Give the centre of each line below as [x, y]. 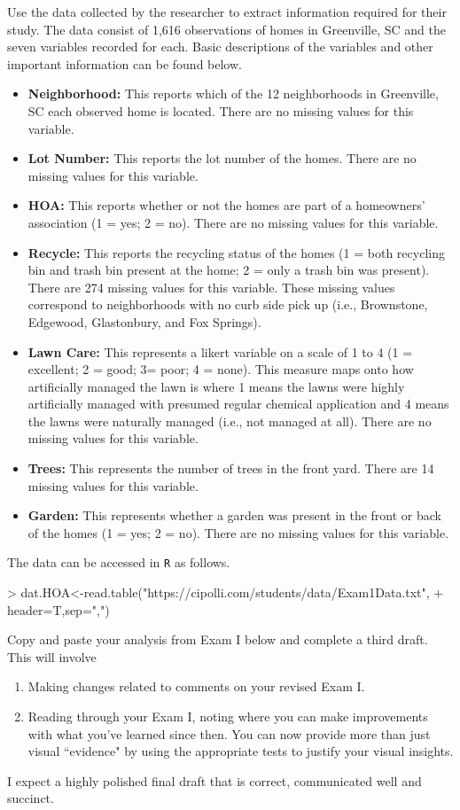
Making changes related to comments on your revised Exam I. [196, 686]
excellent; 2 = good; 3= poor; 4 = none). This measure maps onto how [221, 369]
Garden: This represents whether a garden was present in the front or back [235, 515]
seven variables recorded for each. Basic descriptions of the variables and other [220, 47]
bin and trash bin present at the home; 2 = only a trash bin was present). [229, 270]
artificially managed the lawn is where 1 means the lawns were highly [216, 386]
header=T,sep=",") [58, 609]
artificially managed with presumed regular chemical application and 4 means [238, 404]
